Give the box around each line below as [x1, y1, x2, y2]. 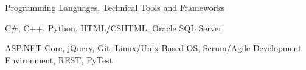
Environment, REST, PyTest [5, 53, 113, 66]
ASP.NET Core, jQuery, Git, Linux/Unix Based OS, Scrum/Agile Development [5, 42, 302, 54]
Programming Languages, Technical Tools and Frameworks [5, 1, 225, 13]
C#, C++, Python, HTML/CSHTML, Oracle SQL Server [5, 21, 222, 34]
